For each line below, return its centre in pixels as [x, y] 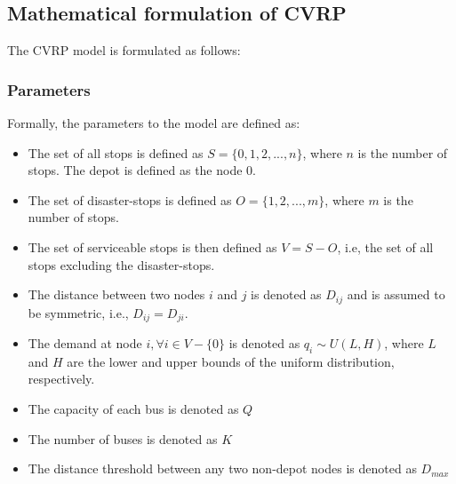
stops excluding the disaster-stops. [121, 264]
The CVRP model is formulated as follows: [124, 50]
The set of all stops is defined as [116, 152]
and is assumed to [396, 294]
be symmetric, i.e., [78, 312]
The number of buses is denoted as [123, 438]
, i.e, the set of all [385, 246]
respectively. [61, 379]
